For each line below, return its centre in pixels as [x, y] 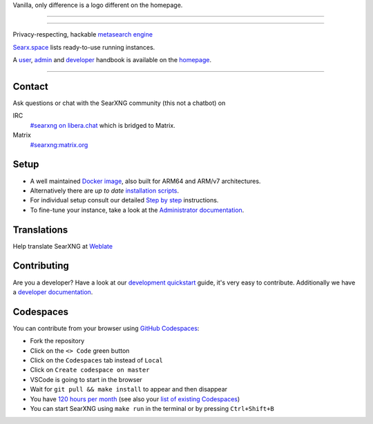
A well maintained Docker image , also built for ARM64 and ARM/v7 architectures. [145, 181]
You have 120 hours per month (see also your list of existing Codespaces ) [135, 399]
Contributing [41, 266]
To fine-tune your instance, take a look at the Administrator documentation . [137, 210]
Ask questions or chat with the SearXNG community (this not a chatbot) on [119, 103]
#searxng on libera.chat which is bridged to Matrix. [103, 125]
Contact [30, 86]
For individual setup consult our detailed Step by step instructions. [124, 200]
